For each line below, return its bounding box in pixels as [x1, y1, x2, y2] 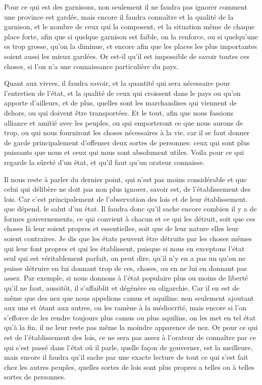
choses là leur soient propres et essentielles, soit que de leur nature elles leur [4, 223, 239, 234]
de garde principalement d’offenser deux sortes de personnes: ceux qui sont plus [4, 137, 250, 147]
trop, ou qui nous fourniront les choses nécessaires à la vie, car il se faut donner [4, 127, 250, 138]
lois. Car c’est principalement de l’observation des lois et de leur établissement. [4, 193, 248, 204]
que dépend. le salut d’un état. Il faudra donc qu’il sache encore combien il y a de [4, 203, 257, 214]
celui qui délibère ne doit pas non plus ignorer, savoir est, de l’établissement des [4, 184, 251, 194]
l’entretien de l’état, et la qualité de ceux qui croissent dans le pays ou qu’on [4, 87, 241, 98]
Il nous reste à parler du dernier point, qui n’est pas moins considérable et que [4, 174, 247, 184]
